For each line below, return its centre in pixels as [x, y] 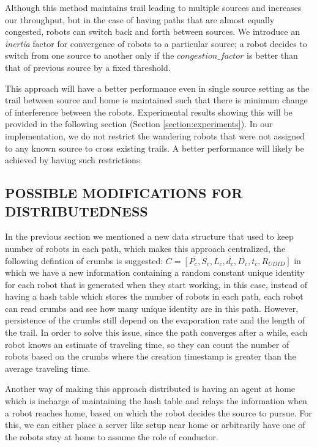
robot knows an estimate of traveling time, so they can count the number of [147, 344]
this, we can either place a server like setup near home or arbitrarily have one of [155, 425]
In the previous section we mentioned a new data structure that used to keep [149, 236]
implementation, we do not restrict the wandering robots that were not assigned [155, 135]
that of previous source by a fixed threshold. [88, 67]
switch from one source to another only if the [90, 55]
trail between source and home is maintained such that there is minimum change [156, 100]
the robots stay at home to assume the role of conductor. [112, 436]
